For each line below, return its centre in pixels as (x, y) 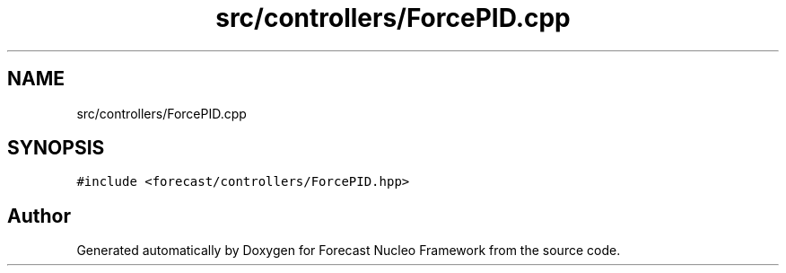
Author (39, 216)
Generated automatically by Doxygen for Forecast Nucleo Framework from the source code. (349, 251)
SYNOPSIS (56, 148)
